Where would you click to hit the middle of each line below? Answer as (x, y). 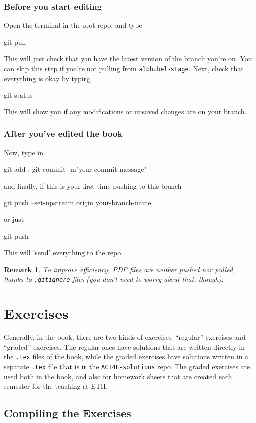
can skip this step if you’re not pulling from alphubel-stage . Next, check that (124, 68)
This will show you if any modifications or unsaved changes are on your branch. (125, 111)
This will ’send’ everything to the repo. (64, 253)
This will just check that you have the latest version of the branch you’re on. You (128, 58)
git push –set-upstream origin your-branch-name (78, 202)
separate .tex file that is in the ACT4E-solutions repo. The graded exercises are (127, 367)
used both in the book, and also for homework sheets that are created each (118, 376)
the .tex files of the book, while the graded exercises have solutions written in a (126, 357)
